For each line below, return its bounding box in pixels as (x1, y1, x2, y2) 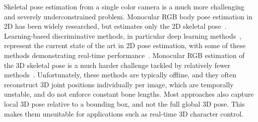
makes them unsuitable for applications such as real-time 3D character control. (4, 108, 244, 119)
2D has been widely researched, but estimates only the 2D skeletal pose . (4, 21, 227, 31)
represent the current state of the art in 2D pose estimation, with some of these (4, 40, 246, 51)
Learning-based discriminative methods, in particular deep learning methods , (4, 30, 242, 41)
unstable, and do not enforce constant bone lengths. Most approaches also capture (4, 89, 254, 99)
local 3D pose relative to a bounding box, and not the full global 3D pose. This (4, 98, 245, 109)
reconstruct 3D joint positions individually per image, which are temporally (4, 79, 234, 89)
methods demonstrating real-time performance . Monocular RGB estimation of (4, 50, 245, 60)
